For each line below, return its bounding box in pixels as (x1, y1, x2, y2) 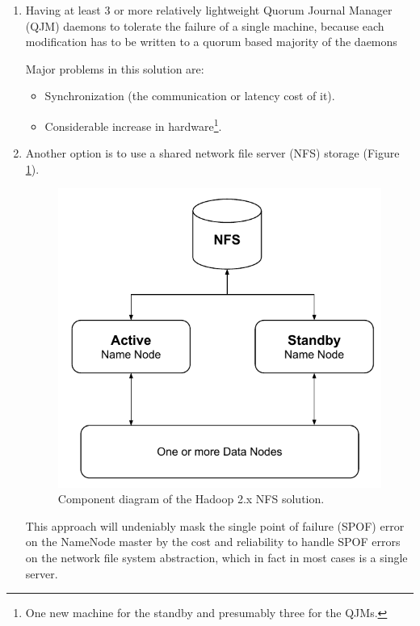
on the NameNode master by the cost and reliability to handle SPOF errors (25, 533, 401, 550)
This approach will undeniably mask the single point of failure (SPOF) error (25, 517, 405, 534)
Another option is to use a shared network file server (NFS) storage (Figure (25, 145, 400, 162)
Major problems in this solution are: (25, 60, 204, 77)
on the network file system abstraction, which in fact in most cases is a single (25, 548, 408, 565)
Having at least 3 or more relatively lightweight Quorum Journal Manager (25, 2, 393, 18)
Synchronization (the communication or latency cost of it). (44, 87, 335, 104)
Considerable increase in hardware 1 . (44, 115, 222, 134)
